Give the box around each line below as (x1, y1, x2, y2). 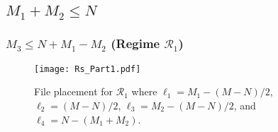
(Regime (111, 35, 160, 52)
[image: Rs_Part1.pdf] (34, 64, 141, 74)
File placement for (34, 84, 113, 99)
